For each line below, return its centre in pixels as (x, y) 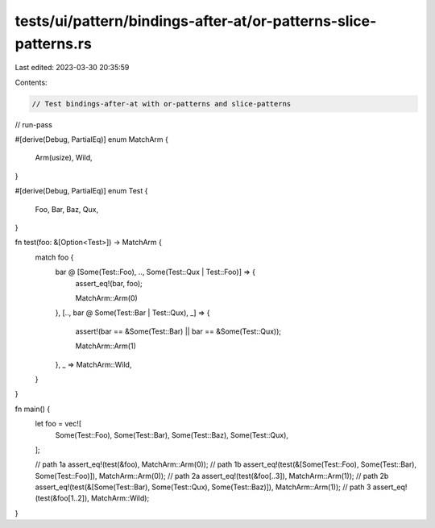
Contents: (31, 82)
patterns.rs (53, 44)
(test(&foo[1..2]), (62, 498)
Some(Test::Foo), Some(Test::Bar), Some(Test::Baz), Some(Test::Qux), (172, 434)
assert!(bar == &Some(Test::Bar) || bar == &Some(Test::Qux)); (178, 331)
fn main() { (33, 409)
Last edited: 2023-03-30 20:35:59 (72, 68)
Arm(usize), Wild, (64, 158)
